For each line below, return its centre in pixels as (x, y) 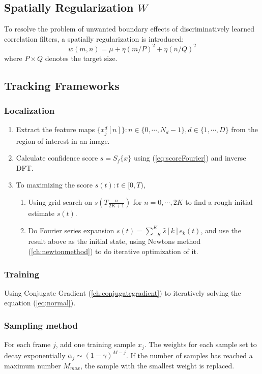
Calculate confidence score (57, 158)
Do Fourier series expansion (71, 230)
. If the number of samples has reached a (189, 355)
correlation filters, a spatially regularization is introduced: (94, 38)
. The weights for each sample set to (200, 344)
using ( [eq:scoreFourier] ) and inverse (190, 158)
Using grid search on (60, 202)
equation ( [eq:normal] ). (40, 303)
